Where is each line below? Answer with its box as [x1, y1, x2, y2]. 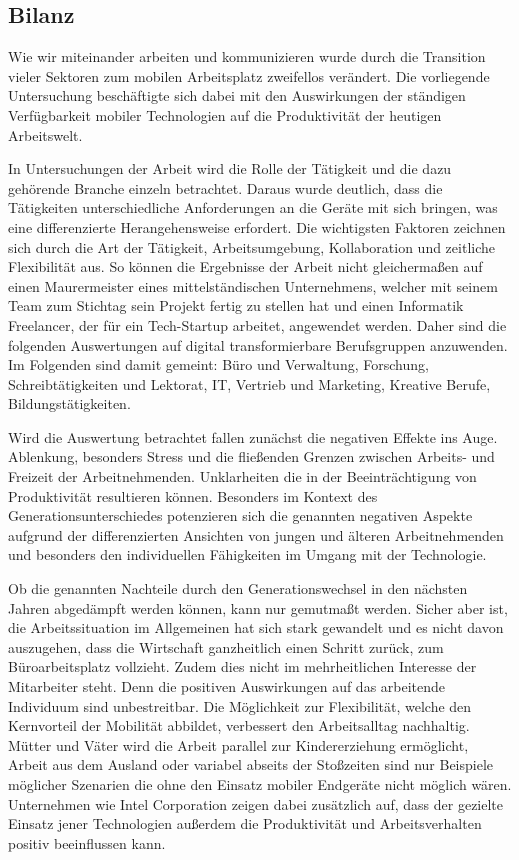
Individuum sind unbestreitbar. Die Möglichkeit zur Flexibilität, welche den [8, 695, 472, 716]
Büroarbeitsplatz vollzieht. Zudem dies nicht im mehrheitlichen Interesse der [8, 656, 477, 677]
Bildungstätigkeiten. [8, 393, 131, 414]
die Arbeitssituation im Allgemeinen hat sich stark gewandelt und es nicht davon [8, 617, 504, 638]
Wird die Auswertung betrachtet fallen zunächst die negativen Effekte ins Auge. [8, 426, 498, 447]
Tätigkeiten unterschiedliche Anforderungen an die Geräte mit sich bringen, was [8, 197, 498, 218]
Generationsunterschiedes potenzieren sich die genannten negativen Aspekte [8, 505, 473, 526]
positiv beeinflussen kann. [8, 832, 166, 853]
